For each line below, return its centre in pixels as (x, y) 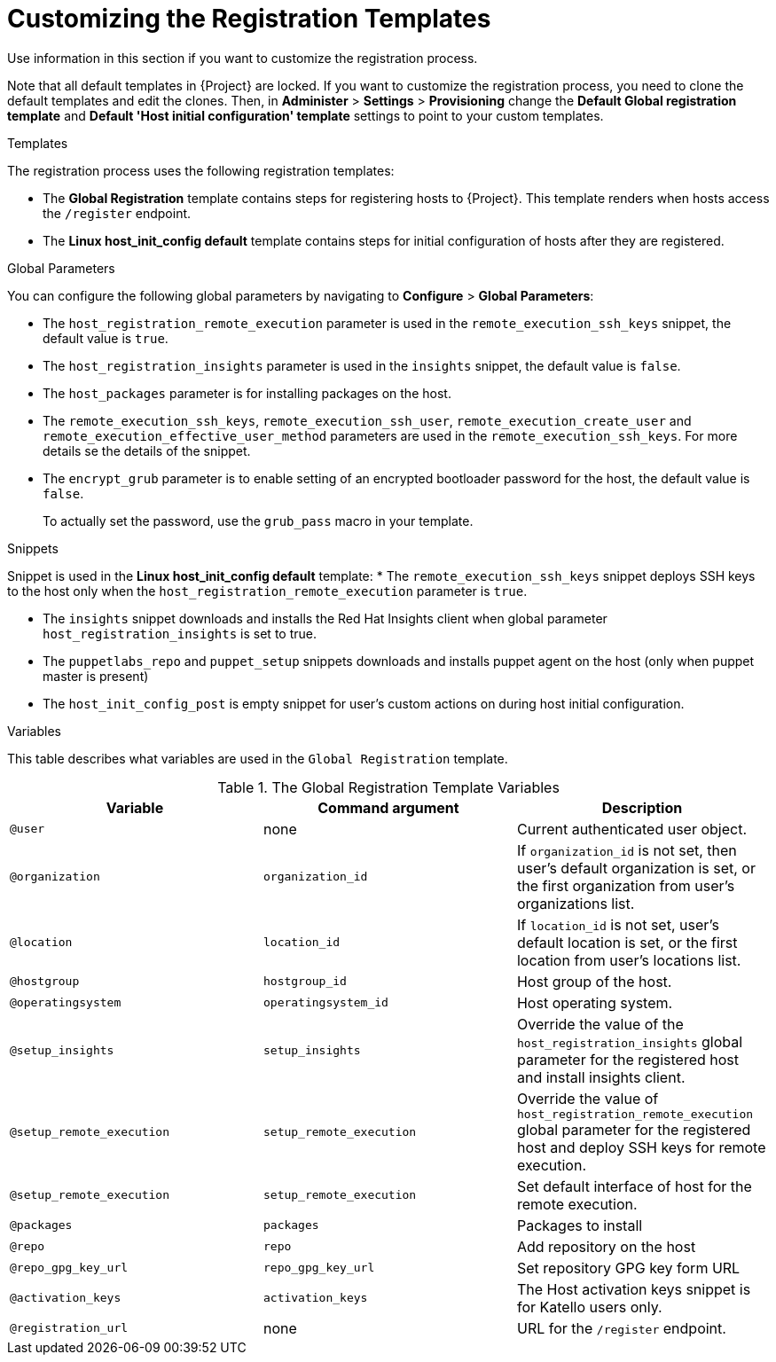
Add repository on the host (606, 1246)
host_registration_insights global (630, 1041)
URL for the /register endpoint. (621, 1328)
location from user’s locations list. (629, 960)
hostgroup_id (305, 982)
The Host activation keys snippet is (634, 1289)
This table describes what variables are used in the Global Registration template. (258, 758)
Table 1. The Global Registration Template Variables (388, 787)
